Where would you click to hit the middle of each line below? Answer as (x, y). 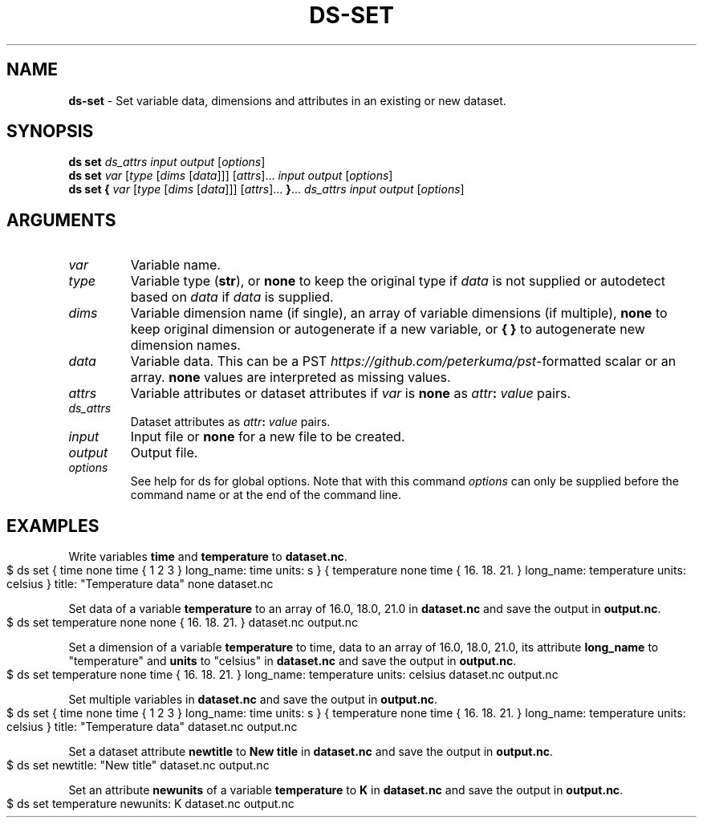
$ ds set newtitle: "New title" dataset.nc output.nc (138, 765)
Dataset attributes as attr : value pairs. (230, 422)
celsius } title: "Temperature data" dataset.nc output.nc (152, 727)
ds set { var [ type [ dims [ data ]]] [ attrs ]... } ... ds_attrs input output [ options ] (266, 189)
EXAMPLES (53, 526)
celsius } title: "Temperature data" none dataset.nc (140, 584)
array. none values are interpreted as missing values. (291, 377)
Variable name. (175, 265)
